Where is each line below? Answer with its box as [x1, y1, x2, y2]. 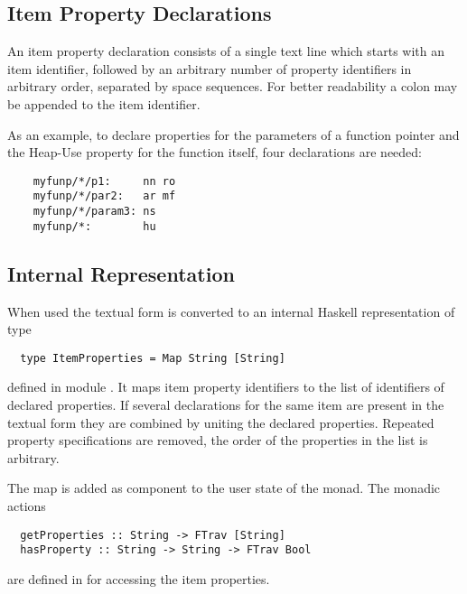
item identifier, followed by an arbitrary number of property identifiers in [7, 59, 412, 78]
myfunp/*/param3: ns [33, 205, 156, 218]
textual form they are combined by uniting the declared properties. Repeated [7, 413, 434, 432]
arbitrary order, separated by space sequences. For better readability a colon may [7, 77, 458, 96]
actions [7, 497, 46, 515]
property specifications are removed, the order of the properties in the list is [7, 431, 428, 450]
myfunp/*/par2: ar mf [33, 190, 176, 203]
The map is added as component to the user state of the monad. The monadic [7, 478, 441, 497]
